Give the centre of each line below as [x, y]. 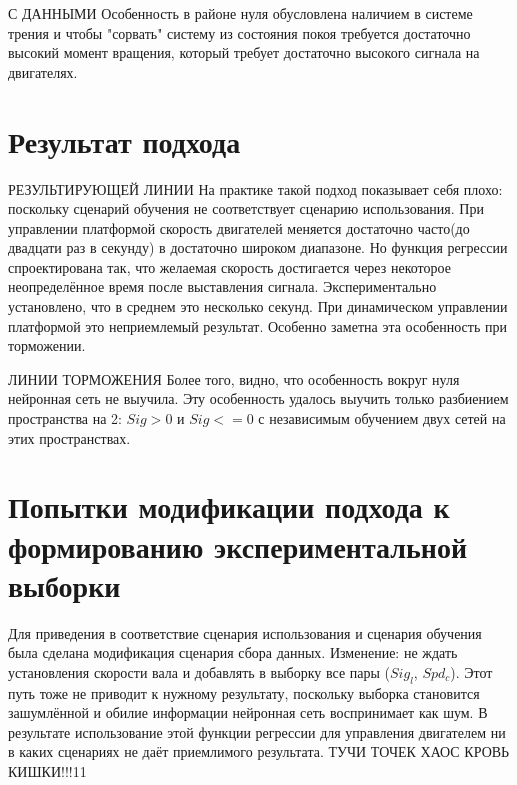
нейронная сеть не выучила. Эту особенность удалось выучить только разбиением [258, 398]
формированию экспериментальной [238, 545]
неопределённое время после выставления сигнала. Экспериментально [222, 286]
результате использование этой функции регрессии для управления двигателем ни [257, 731]
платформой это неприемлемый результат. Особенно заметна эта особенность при [257, 325]
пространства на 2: [65, 418]
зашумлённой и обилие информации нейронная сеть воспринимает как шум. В [248, 712]
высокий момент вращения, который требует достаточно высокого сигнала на [244, 52]
